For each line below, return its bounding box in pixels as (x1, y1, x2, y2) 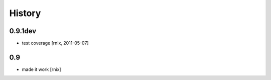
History (9, 8, 41, 19)
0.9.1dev (9, 27, 37, 35)
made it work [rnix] (22, 66, 61, 72)
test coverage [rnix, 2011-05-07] (22, 40, 89, 46)
